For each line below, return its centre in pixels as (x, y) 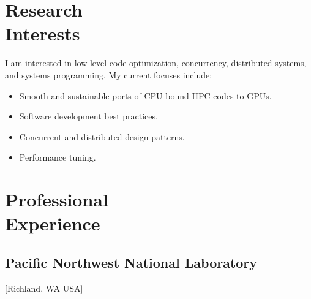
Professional (57, 199)
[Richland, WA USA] (44, 288)
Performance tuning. (58, 157)
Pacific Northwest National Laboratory (131, 262)
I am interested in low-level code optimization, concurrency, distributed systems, (156, 63)
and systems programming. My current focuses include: (109, 74)
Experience (53, 223)
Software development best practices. (88, 116)
